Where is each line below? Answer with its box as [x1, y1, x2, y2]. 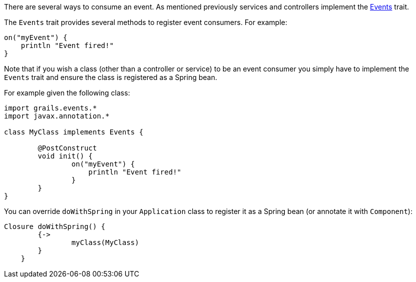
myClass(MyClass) [71, 238, 139, 246]
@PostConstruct [38, 144, 97, 152]
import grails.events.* [4, 104, 97, 112]
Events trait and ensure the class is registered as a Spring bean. [4, 73, 217, 81]
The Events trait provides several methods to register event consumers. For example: [4, 18, 287, 26]
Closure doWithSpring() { [4, 222, 106, 230]
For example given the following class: [4, 88, 130, 97]
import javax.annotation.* [4, 112, 110, 120]
